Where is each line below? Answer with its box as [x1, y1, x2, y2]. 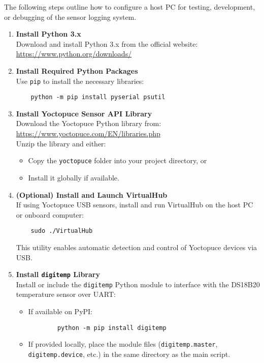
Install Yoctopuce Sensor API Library [16, 108, 152, 118]
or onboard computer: [16, 209, 84, 220]
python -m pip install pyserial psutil [30, 94, 166, 101]
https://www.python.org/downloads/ [16, 48, 132, 59]
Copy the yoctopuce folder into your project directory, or [28, 155, 207, 166]
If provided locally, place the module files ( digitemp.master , [28, 339, 218, 349]
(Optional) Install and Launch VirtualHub [16, 189, 168, 200]
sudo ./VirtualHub [30, 227, 93, 235]
